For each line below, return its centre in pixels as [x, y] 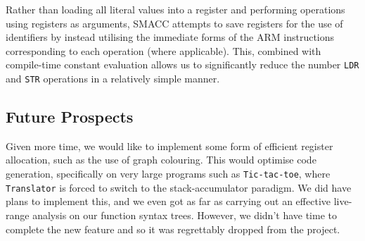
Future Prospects [70, 117]
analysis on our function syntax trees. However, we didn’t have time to [185, 215]
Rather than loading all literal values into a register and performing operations [175, 9]
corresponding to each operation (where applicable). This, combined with [164, 50]
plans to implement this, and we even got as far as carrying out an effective [168, 201]
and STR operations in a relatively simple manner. [113, 79]
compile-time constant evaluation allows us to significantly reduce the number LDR [182, 64]
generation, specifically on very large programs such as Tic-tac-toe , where [168, 174]
